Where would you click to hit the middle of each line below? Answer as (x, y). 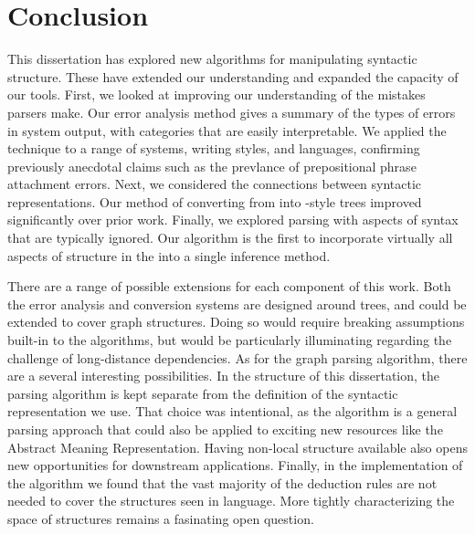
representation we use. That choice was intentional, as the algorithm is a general (232, 411)
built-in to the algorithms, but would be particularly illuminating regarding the (230, 340)
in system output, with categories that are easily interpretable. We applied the (227, 130)
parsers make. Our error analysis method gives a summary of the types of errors (232, 112)
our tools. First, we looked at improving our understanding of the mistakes (216, 94)
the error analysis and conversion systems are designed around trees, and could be (237, 304)
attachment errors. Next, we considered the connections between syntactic (215, 184)
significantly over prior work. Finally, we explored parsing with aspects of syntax (233, 220)
